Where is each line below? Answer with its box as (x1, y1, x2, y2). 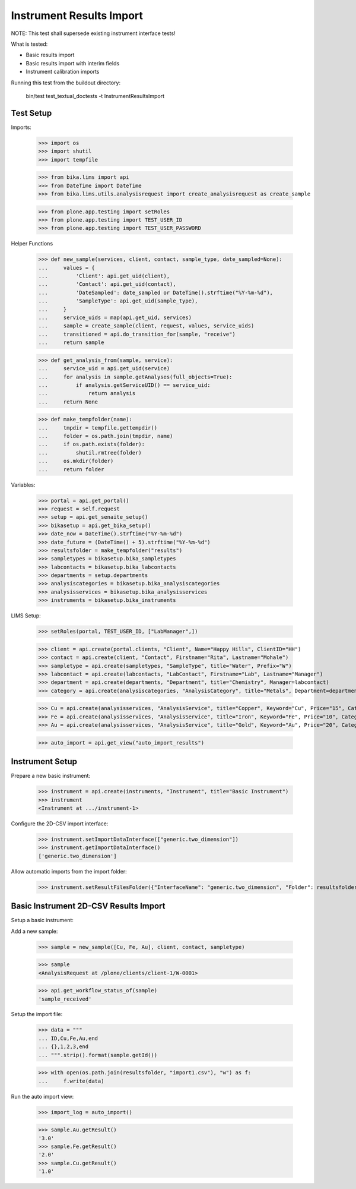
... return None (38, 398, 98, 405)
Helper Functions (11, 240, 53, 247)
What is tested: (11, 40, 48, 48)
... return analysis (38, 390, 136, 397)
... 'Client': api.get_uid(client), (38, 273, 170, 279)
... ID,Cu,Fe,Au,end (38, 1035, 98, 1042)
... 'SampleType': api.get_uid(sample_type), (38, 298, 198, 304)
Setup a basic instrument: (11, 917, 74, 924)
